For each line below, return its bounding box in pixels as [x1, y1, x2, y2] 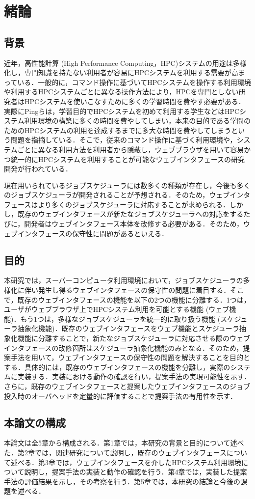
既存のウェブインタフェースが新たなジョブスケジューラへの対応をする [17, 209, 244, 219]
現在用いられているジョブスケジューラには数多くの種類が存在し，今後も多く [4, 180, 251, 190]
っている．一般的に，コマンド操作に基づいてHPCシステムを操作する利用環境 [4, 77, 251, 87]
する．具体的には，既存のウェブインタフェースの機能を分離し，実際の [4, 361, 230, 372]
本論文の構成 [4, 415, 66, 430]
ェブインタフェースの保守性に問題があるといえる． [4, 228, 168, 238]
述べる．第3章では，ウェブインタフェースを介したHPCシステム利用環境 [10, 457, 242, 467]
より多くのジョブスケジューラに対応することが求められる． [38, 199, 230, 209]
